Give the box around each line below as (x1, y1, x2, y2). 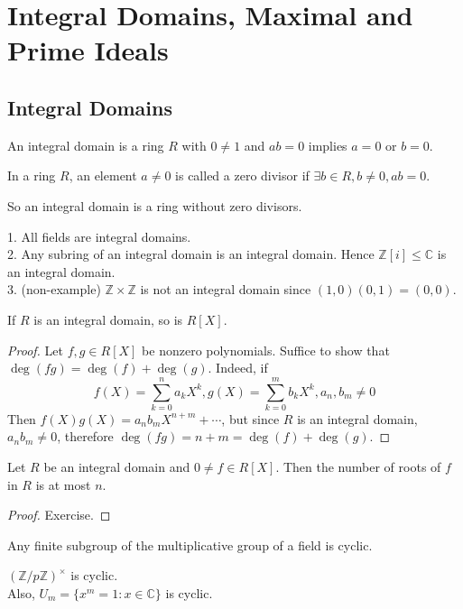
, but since (221, 409, 280, 428)
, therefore (57, 427, 114, 446)
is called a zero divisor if (175, 166, 310, 185)
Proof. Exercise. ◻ (7, 505, 111, 524)
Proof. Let (7, 340, 63, 359)
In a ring (7, 166, 56, 185)
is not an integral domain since (140, 280, 311, 299)
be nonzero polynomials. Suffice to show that (142, 340, 390, 359)
